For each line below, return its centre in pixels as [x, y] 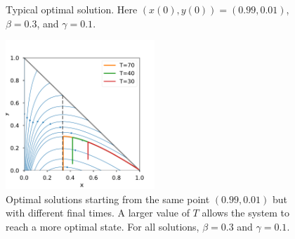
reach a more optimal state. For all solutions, [103, 226]
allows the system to [246, 213]
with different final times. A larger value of [98, 213]
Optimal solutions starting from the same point [108, 199]
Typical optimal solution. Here [72, 9]
